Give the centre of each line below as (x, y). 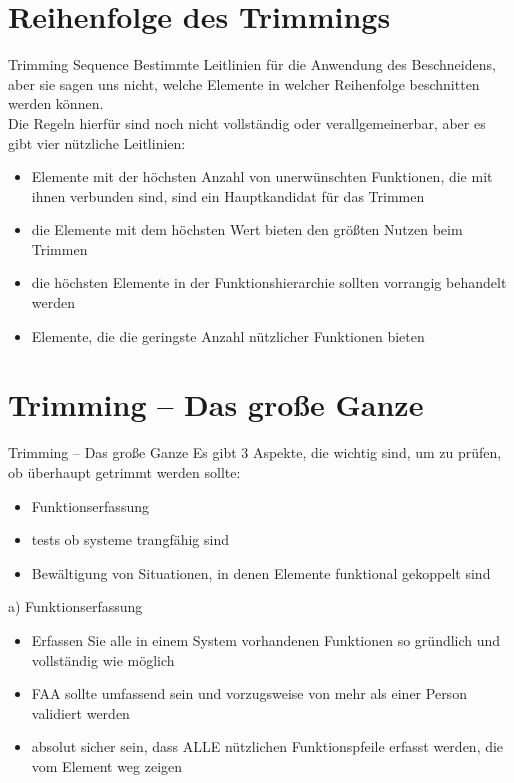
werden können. (56, 103)
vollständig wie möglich (103, 659)
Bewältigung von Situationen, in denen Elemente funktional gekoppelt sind (261, 572)
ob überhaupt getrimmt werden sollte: (124, 471)
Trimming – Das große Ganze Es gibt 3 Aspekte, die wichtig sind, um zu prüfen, (255, 452)
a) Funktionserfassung (75, 606)
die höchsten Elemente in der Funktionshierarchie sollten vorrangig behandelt (269, 282)
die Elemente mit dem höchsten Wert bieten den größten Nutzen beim (247, 229)
